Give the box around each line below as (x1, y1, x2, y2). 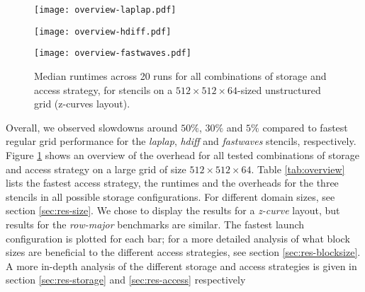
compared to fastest (262, 119, 348, 134)
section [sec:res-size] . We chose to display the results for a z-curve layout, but (6, 203, 340, 218)
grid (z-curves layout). (34, 96, 130, 111)
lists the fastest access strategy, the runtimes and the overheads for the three (6, 175, 339, 190)
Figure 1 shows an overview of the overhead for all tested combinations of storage (6, 147, 359, 162)
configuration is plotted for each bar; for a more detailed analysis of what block (6, 230, 350, 245)
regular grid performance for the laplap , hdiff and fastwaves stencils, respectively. (6, 134, 356, 148)
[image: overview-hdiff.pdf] (34, 26, 172, 37)
